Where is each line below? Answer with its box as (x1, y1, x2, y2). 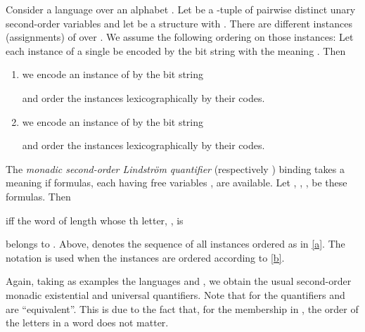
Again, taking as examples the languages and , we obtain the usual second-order (6, 274, 352, 288)
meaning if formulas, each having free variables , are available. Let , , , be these (6, 175, 347, 190)
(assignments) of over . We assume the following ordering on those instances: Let (6, 30, 354, 44)
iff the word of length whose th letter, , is (6, 212, 184, 227)
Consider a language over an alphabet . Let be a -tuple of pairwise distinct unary (6, 2, 356, 16)
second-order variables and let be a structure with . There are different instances (6, 15, 352, 30)
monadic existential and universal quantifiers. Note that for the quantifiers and (6, 287, 345, 302)
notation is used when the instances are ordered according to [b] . (6, 250, 285, 264)
